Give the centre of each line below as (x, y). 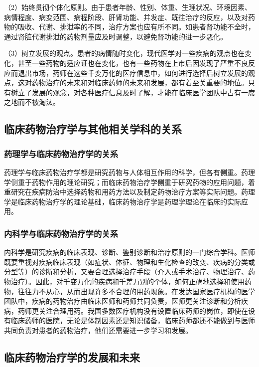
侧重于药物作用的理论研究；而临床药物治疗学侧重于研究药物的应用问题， (129, 182)
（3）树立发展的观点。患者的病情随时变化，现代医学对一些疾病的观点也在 (124, 53)
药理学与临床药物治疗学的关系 (61, 153)
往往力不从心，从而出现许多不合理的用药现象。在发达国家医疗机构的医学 (136, 291)
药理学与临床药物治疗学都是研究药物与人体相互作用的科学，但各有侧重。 (123, 172)
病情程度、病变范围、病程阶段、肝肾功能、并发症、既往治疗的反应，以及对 (126, 17)
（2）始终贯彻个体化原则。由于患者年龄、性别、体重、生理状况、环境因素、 (128, 7)
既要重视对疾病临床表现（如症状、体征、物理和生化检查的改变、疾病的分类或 (129, 262)
